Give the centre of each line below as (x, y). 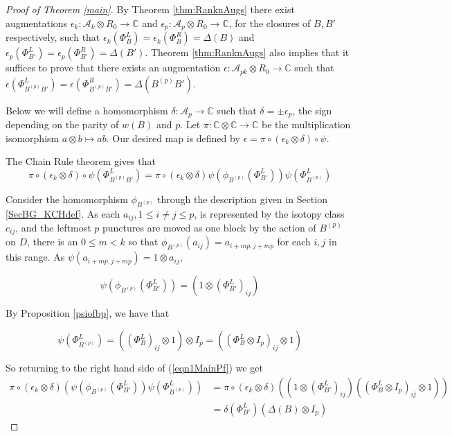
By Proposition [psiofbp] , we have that (88, 313)
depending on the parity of (62, 124)
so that (143, 242)
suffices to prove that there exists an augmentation (113, 68)
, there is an (53, 242)
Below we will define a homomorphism (87, 110)
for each (294, 242)
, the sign (312, 110)
